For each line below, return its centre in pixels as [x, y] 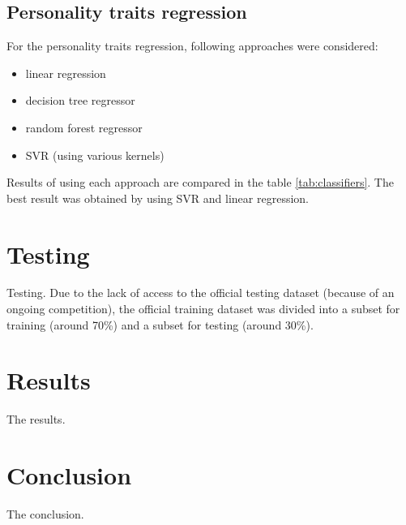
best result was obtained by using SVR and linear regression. [158, 198]
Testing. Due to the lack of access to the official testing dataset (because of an [201, 293]
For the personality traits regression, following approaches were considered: [192, 46]
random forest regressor [84, 127]
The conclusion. [45, 514]
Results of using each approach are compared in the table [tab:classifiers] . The [200, 182]
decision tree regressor [80, 100]
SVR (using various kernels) [95, 155]
